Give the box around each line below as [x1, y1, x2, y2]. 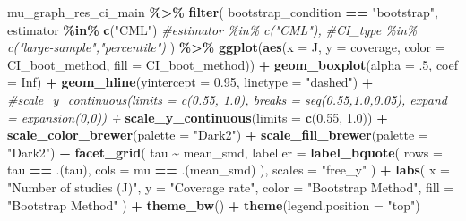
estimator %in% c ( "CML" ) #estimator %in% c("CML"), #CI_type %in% [7, 20, 418, 38]
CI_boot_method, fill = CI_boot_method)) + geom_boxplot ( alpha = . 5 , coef [7, 55, 459, 73]
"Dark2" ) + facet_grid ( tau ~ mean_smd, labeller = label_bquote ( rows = [7, 142, 443, 161]
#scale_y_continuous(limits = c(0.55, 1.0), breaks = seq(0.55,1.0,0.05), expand [7, 89, 447, 108]
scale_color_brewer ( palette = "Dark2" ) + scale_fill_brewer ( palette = [7, 125, 428, 144]
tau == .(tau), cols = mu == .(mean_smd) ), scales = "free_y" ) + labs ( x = [7, 160, 450, 179]
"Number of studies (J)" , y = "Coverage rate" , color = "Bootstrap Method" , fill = [7, 177, 454, 196]
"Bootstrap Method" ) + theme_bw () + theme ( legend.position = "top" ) [7, 195, 420, 214]
